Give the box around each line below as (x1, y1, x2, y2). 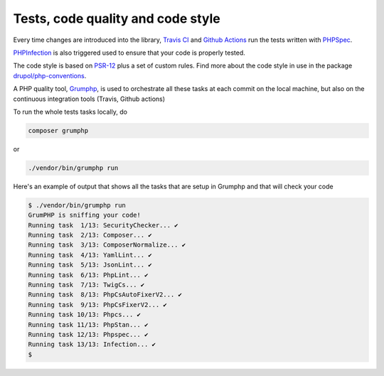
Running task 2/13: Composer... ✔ (28, 231, 152, 239)
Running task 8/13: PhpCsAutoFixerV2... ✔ (28, 291, 183, 299)
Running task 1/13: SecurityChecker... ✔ (28, 221, 178, 229)
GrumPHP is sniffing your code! (28, 211, 142, 220)
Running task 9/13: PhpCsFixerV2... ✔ (28, 301, 167, 308)
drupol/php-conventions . (13, 71, 87, 80)
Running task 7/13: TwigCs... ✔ (28, 281, 145, 289)
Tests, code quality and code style (13, 11, 220, 26)
